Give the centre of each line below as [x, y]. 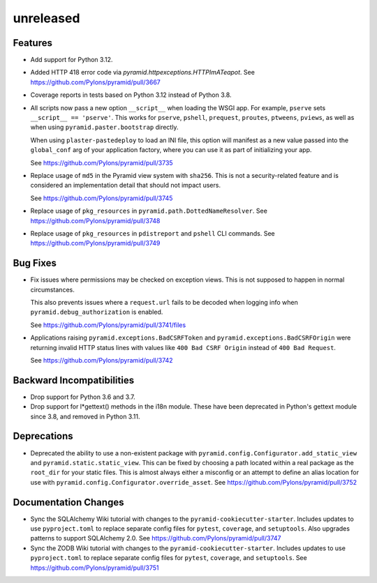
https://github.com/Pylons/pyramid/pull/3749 [95, 243]
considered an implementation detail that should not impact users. [126, 185]
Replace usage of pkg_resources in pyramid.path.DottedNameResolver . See [149, 211]
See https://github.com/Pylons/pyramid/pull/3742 [102, 360]
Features [32, 43]
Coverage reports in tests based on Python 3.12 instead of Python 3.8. [131, 95]
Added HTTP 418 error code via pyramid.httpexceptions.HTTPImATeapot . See [142, 73]
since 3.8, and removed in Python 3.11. [85, 416]
